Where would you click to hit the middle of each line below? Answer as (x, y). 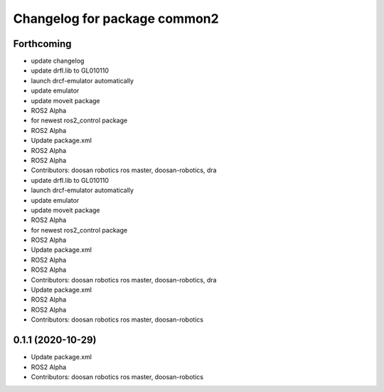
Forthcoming (42, 44)
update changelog (58, 61)
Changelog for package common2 (116, 18)
